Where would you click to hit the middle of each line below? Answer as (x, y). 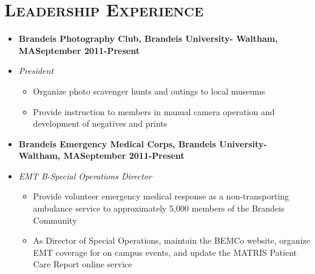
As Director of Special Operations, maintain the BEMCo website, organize (171, 240)
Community (55, 220)
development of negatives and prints (100, 123)
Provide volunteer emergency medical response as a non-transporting (161, 196)
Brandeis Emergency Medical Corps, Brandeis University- (143, 143)
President (36, 71)
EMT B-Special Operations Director (85, 175)
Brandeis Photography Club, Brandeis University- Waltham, (148, 38)
